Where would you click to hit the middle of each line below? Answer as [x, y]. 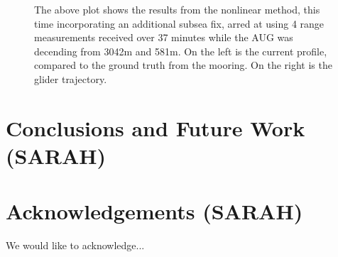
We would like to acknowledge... [75, 245]
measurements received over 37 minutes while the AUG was [164, 37]
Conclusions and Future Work [156, 127]
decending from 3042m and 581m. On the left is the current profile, [181, 51]
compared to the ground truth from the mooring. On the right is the [183, 65]
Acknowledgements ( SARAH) [154, 211]
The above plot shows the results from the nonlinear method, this [177, 9]
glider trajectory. [71, 78]
